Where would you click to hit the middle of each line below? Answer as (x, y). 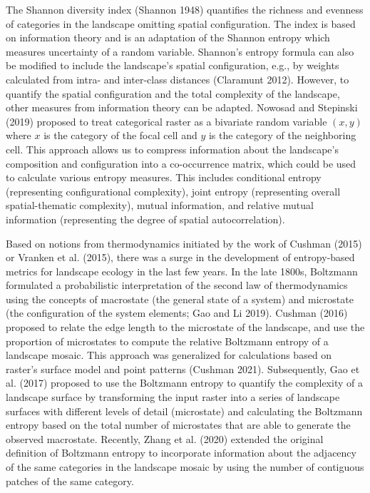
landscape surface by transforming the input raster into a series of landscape (173, 397)
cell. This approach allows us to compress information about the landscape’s (172, 149)
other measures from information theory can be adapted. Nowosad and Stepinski (182, 107)
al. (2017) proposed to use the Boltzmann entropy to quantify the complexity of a (184, 383)
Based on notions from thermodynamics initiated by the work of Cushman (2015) (184, 243)
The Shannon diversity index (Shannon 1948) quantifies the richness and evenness (185, 9)
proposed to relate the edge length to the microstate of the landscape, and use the (185, 327)
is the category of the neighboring (282, 135)
